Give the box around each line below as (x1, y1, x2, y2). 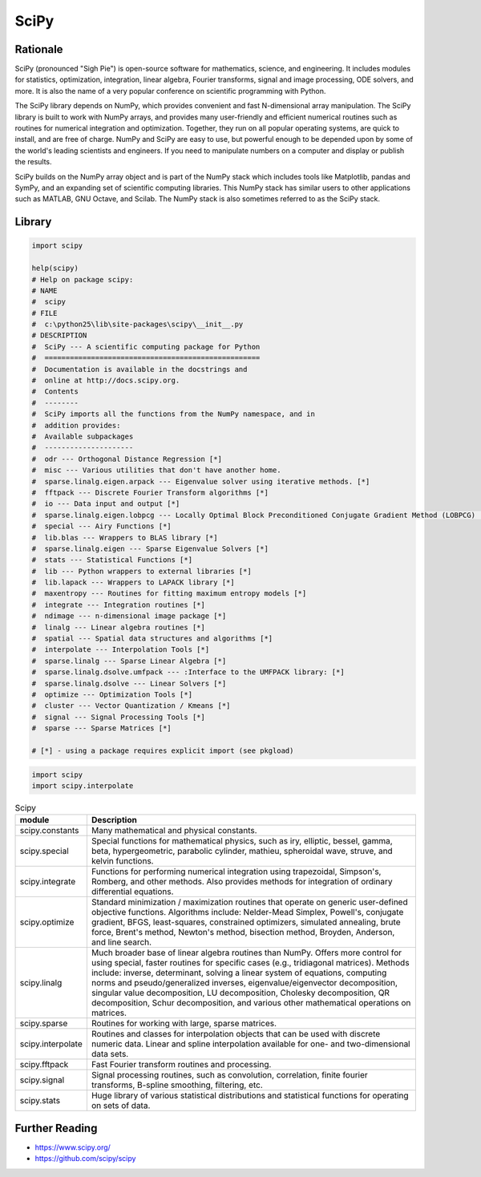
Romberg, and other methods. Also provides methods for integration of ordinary (91, 876, 393, 888)
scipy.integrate (19, 876, 76, 888)
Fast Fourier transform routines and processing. (91, 1059, 272, 1070)
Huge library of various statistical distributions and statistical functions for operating (91, 1090, 409, 1102)
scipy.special (19, 846, 70, 857)
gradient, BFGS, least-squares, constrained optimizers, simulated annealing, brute (91, 916, 401, 928)
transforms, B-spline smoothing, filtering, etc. (91, 1079, 264, 1090)
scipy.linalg (19, 977, 63, 989)
